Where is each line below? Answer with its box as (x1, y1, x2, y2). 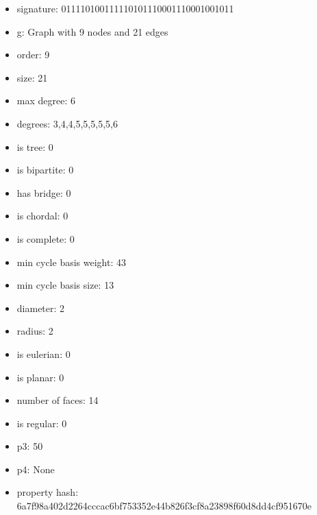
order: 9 (16, 47, 50, 62)
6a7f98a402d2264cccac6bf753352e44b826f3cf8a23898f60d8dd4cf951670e (16, 499, 312, 513)
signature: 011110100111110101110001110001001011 (16, 1, 234, 15)
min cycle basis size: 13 (16, 278, 114, 292)
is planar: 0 (16, 370, 64, 384)
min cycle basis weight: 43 (16, 254, 126, 269)
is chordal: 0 (16, 208, 68, 223)
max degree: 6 (16, 93, 75, 108)
